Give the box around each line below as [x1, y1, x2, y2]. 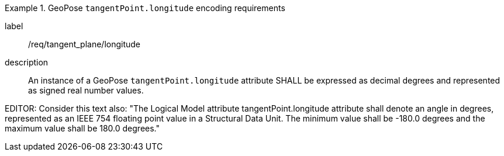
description [5, 57, 49, 67]
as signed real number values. [28, 85, 144, 95]
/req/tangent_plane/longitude [28, 39, 141, 49]
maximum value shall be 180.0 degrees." [5, 123, 160, 133]
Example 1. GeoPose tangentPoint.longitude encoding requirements [5, 3, 285, 13]
